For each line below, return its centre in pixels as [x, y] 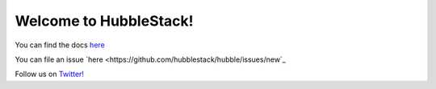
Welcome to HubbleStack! [104, 21]
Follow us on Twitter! [50, 74]
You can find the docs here [60, 45]
